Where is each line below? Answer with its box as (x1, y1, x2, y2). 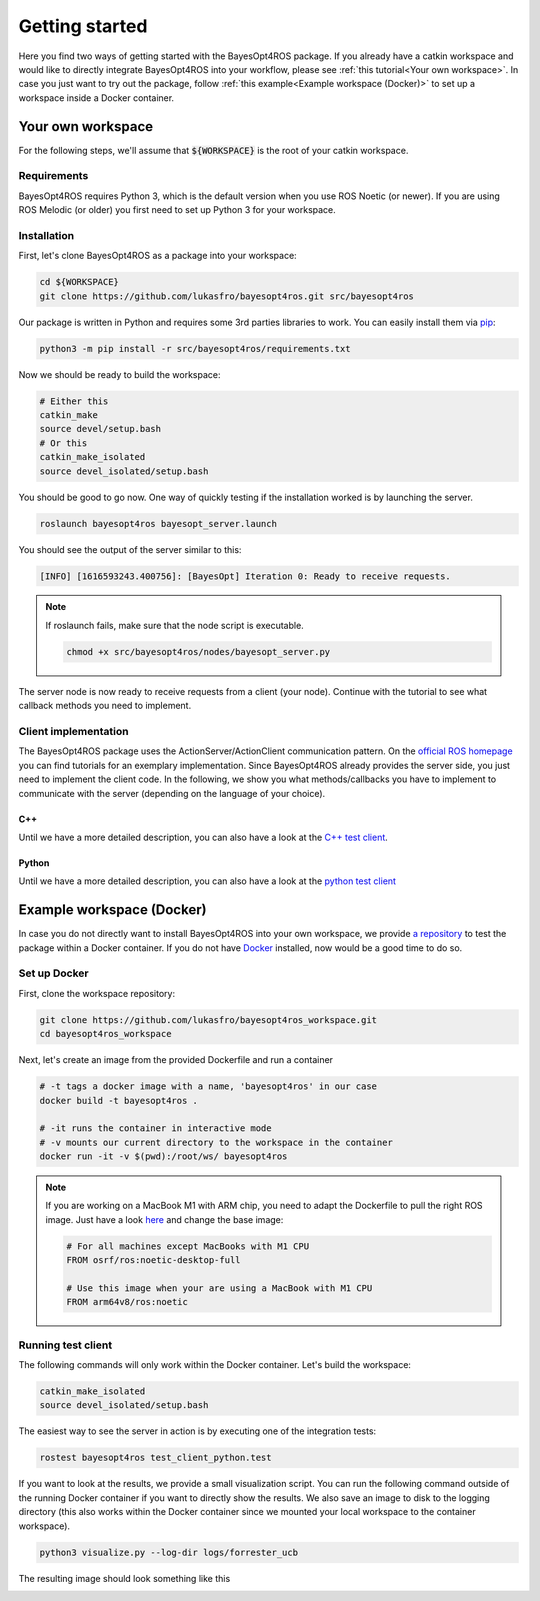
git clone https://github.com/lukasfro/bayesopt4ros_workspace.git (39, 1014, 378, 1025)
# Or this (39, 437, 88, 449)
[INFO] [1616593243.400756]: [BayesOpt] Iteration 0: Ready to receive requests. (39, 570, 452, 582)
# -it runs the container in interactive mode (39, 1123, 272, 1134)
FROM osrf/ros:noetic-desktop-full (66, 1255, 241, 1266)
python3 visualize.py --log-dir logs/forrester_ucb (39, 1546, 299, 1558)
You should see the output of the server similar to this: (18, 543, 242, 555)
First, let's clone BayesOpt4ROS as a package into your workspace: (18, 250, 297, 262)
